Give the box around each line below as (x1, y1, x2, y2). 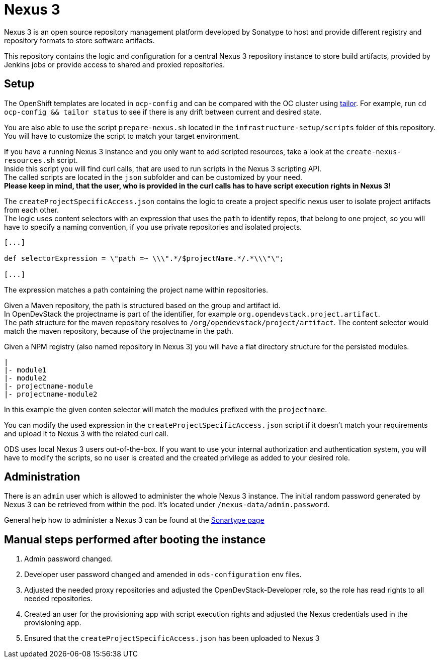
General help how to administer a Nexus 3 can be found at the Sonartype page (4, 516, 265, 525)
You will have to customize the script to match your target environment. (4, 131, 240, 140)
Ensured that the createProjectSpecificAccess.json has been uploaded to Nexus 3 (24, 634, 320, 643)
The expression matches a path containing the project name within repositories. (4, 285, 268, 294)
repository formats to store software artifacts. (4, 36, 155, 45)
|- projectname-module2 (4, 390, 98, 398)
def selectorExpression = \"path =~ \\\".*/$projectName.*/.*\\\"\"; (4, 254, 284, 262)
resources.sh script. (4, 155, 78, 164)
